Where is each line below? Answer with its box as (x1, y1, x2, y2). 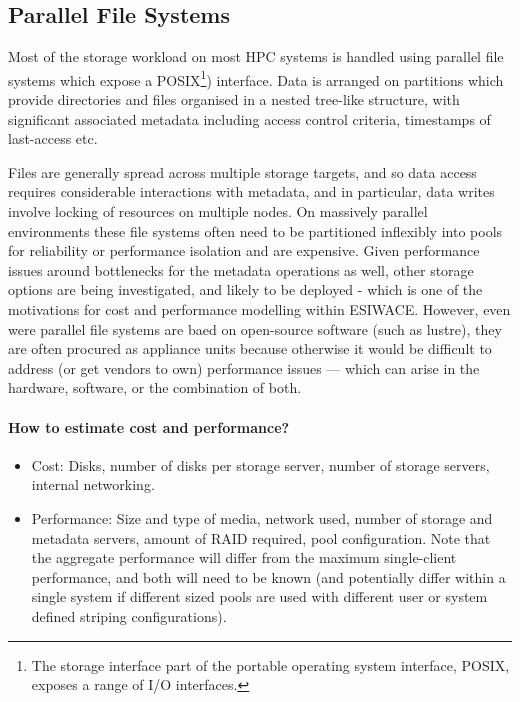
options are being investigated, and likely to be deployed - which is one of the (8, 279, 483, 300)
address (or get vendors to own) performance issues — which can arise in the (8, 357, 480, 378)
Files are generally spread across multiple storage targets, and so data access (8, 161, 477, 182)
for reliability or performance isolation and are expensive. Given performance (8, 240, 480, 261)
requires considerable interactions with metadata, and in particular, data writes (8, 181, 495, 202)
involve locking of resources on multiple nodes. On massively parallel (8, 201, 428, 222)
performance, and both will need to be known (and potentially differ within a (31, 566, 506, 587)
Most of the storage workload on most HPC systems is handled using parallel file (8, 46, 504, 67)
